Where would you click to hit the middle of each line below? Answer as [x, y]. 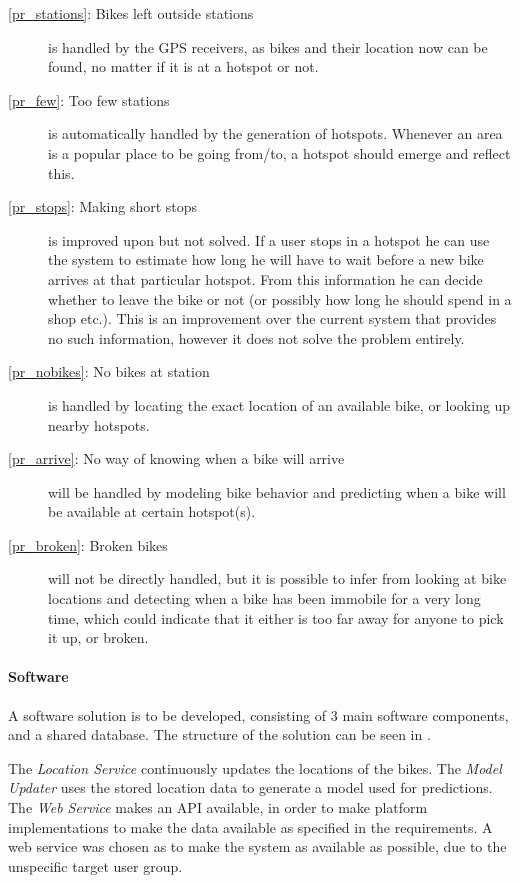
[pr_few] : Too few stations [89, 99]
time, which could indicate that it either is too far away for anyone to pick [276, 617]
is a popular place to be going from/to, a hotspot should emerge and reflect [279, 152]
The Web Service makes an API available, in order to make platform [218, 807]
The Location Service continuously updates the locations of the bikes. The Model [255, 767]
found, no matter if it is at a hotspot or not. [183, 66]
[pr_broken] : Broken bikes [88, 544]
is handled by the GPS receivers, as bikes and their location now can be [268, 46]
